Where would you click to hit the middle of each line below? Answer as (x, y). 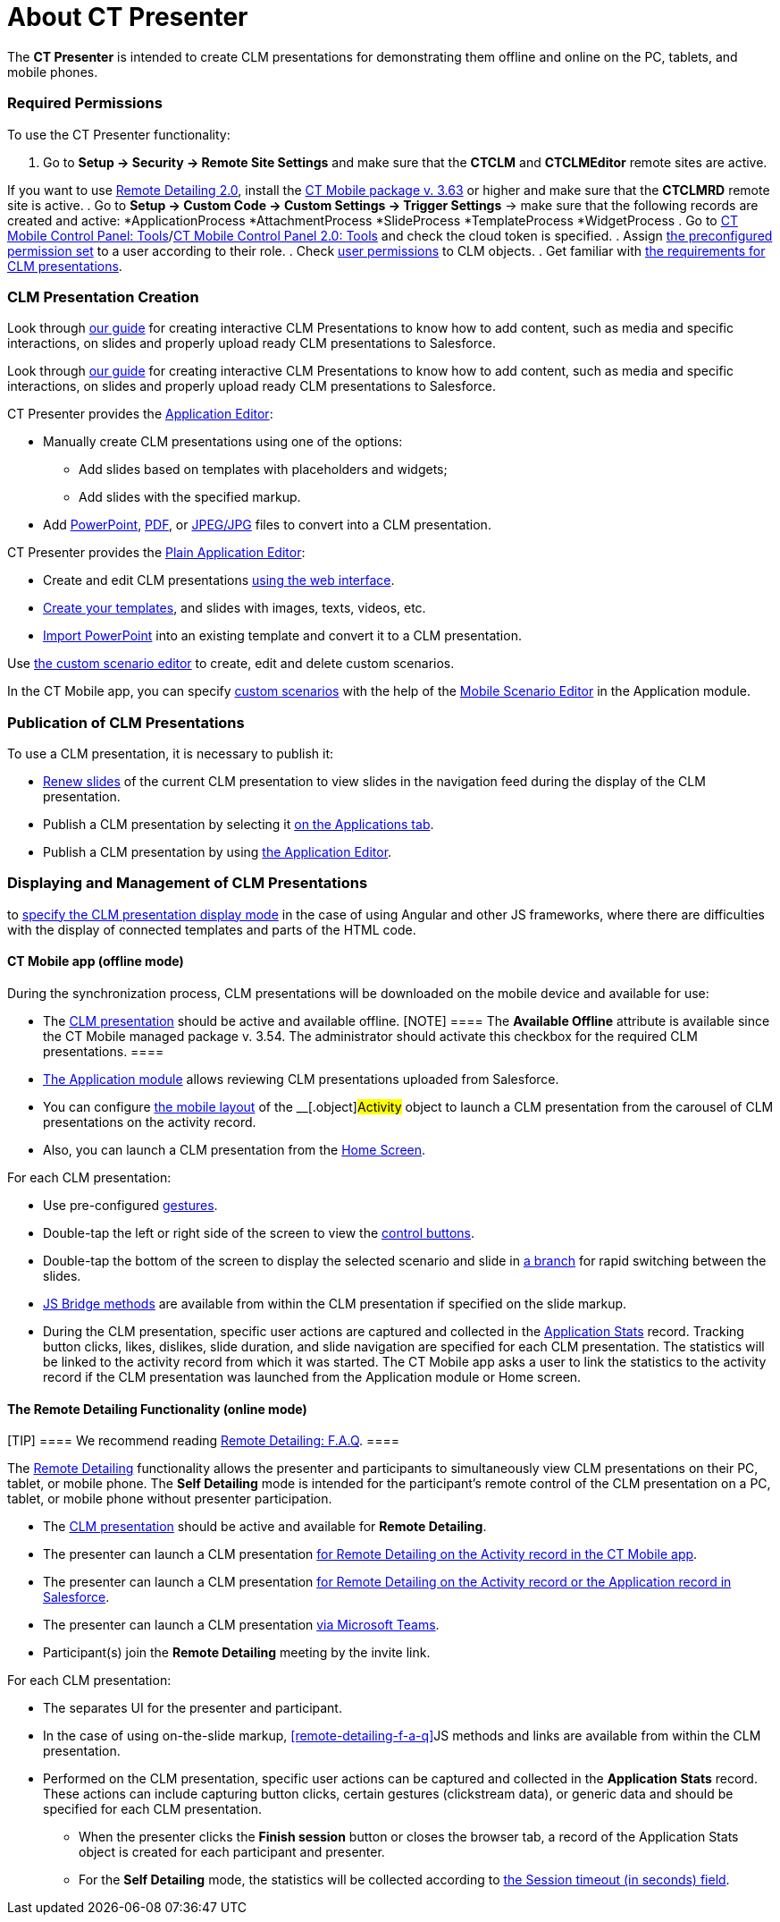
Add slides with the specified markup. (190, 497)
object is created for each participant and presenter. (232, 1852)
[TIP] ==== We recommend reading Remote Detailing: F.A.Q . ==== (204, 1441)
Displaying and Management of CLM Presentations (188, 883)
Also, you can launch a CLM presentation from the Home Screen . (235, 1149)
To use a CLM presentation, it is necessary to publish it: (171, 754)
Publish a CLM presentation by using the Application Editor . (218, 852)
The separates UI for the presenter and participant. (193, 1708)
